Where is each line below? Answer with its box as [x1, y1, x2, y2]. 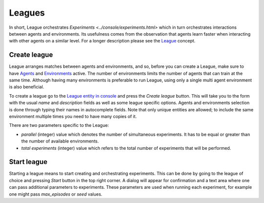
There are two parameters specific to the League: [9, 122, 110, 128]
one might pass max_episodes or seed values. [9, 191, 103, 197]
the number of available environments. [21, 138, 99, 144]
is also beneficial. [9, 84, 44, 90]
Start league [9, 158, 47, 166]
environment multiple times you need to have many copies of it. [9, 113, 137, 119]
